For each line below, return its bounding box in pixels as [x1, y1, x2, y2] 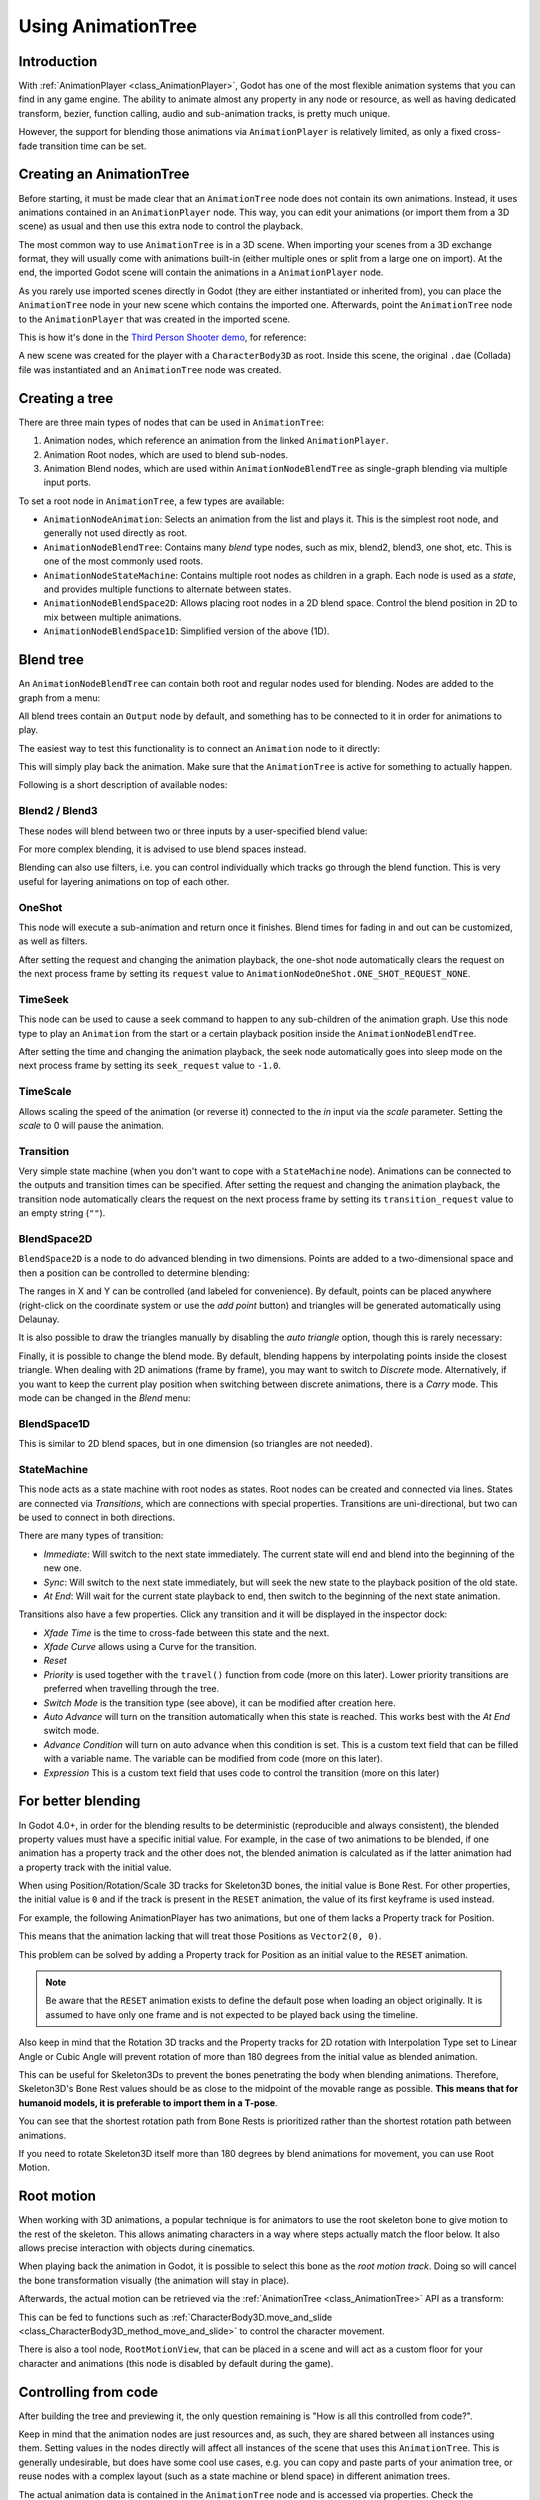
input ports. [43, 476, 92, 489]
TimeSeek [18, 992, 69, 1006]
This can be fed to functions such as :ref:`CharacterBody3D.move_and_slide [18, 2311, 333, 2323]
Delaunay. [18, 1313, 60, 1325]
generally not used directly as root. [43, 527, 188, 539]
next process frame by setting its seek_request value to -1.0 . [18, 1060, 282, 1072]
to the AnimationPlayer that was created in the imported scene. [18, 313, 291, 325]
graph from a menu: [18, 691, 101, 704]
